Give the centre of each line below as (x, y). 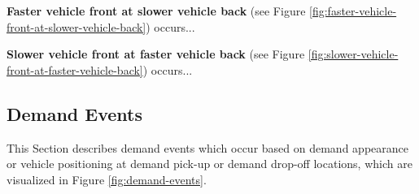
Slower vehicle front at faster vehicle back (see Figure (156, 54)
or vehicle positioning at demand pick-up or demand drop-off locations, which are (209, 164)
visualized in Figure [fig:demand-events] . (107, 179)
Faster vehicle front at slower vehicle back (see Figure (156, 11)
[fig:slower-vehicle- (353, 54)
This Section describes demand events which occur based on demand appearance (207, 147)
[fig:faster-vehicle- (353, 11)
